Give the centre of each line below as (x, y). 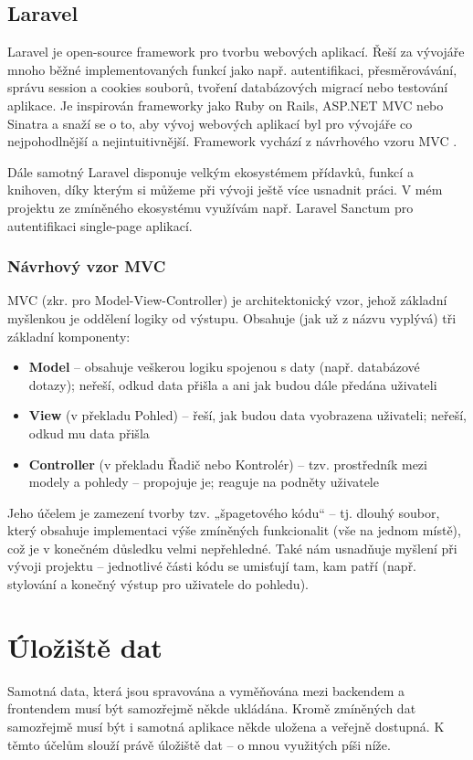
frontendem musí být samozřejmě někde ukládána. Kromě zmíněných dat (212, 708)
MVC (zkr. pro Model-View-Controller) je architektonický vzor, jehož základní (227, 300)
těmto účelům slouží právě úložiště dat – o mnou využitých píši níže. (199, 744)
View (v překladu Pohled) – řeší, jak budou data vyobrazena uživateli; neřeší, (247, 415)
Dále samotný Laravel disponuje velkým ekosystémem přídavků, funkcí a (210, 171)
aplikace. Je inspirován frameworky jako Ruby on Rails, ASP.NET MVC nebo (226, 105)
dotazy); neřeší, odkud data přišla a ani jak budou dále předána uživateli (233, 384)
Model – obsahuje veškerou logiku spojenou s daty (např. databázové (224, 367)
